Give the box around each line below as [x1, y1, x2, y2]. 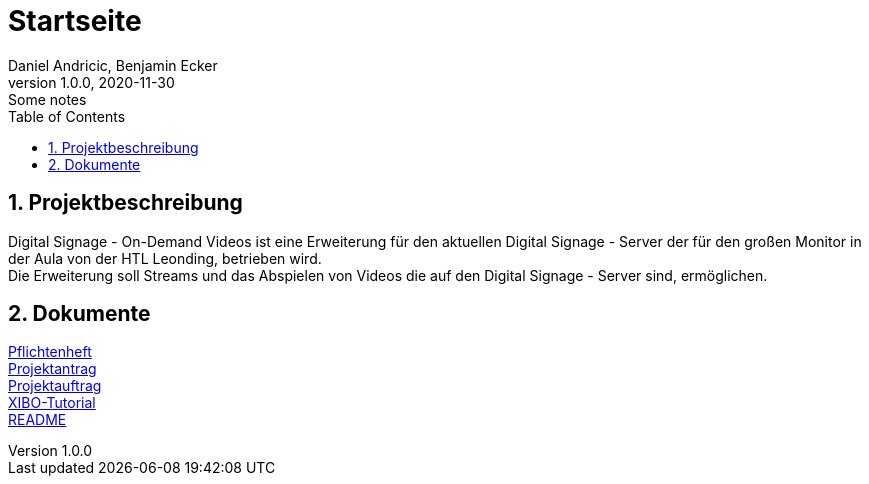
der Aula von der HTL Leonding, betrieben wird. [8, 249, 322, 267]
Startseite [8, 4, 142, 38]
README [8, 411, 67, 429]
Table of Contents [8, 107, 126, 125]
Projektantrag [8, 360, 97, 378]
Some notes [8, 90, 87, 108]
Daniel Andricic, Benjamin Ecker [8, 56, 218, 74]
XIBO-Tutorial [8, 394, 96, 412]
